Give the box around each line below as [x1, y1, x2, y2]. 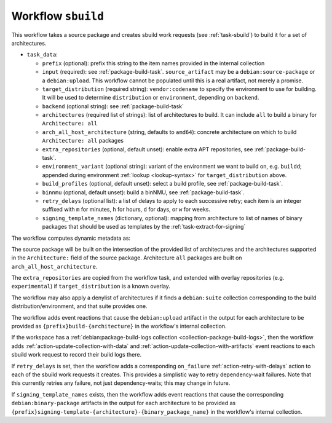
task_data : [26, 51, 58, 58]
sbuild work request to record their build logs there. [11, 351, 141, 358]
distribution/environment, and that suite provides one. [11, 302, 148, 310]
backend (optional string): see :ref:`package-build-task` [42, 102, 184, 110]
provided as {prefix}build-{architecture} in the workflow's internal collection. [11, 323, 227, 330]
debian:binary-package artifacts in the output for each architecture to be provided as [11, 400, 236, 407]
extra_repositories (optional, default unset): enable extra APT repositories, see [42, 145, 253, 153]
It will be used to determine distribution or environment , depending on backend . [42, 94, 259, 101]
